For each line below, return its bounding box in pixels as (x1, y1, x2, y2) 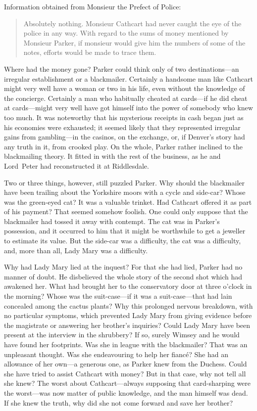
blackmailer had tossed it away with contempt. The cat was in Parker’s (4, 216, 220, 226)
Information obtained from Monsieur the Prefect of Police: (4, 1, 181, 11)
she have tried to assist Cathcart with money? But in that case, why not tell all (4, 368, 246, 378)
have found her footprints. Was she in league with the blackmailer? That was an (4, 339, 248, 349)
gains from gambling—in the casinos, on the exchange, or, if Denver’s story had (4, 132, 245, 142)
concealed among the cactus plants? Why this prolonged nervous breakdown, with (4, 300, 253, 311)
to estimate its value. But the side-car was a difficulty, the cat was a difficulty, (4, 235, 241, 246)
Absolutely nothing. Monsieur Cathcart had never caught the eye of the (23, 18, 242, 28)
